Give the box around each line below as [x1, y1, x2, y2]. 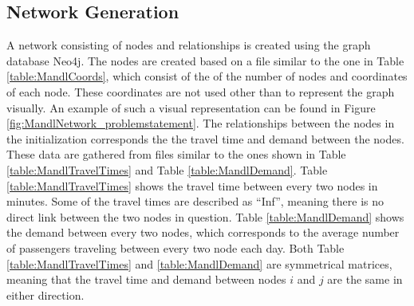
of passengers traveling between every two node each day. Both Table [6, 239, 345, 256]
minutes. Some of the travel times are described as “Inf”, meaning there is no [6, 193, 384, 210]
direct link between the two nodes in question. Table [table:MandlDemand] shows [6, 208, 404, 225]
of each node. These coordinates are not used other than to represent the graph [6, 83, 395, 100]
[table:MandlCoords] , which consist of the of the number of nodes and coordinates [6, 68, 408, 84]
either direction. [6, 286, 85, 303]
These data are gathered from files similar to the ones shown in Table [6, 146, 346, 163]
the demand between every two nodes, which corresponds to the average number [6, 224, 400, 241]
